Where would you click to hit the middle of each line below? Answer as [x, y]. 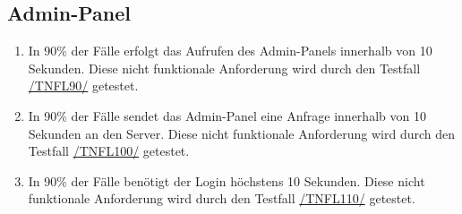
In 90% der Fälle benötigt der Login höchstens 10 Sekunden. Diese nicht [227, 180]
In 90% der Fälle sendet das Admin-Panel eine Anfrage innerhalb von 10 [227, 115]
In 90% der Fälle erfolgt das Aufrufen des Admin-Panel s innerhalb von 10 [230, 51]
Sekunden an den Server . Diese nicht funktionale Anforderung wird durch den [242, 133]
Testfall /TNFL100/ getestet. [109, 151]
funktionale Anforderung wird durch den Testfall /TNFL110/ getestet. [222, 198]
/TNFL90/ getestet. [83, 86]
